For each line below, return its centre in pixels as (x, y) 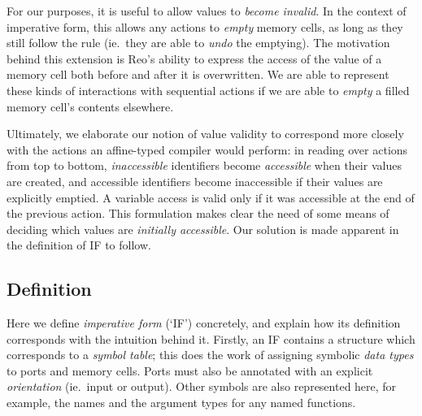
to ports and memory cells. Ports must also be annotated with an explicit (190, 370)
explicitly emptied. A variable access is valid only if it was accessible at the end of (211, 197)
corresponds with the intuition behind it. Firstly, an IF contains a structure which (211, 338)
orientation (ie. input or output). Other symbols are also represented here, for (202, 386)
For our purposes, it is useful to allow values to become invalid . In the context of (207, 11)
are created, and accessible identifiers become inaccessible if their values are (195, 181)
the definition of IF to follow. (79, 245)
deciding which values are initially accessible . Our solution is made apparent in (203, 229)
